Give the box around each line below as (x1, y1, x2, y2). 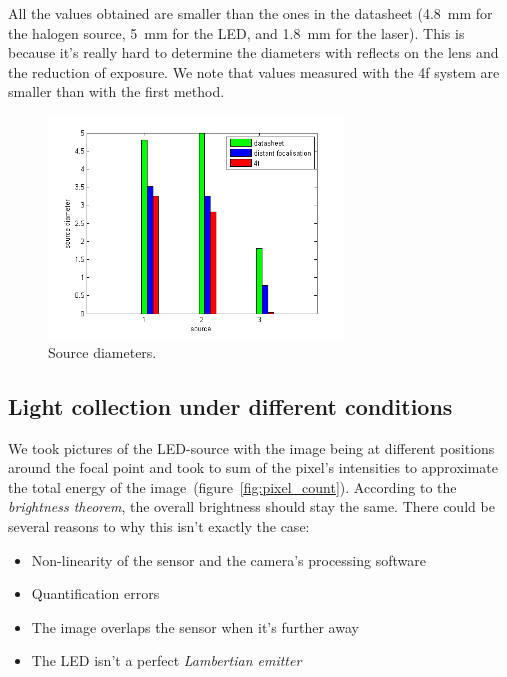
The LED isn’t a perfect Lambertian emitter (31, 650, 302, 671)
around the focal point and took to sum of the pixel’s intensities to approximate (8, 457, 499, 478)
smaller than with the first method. (8, 81, 225, 102)
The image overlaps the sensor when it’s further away (31, 616, 359, 637)
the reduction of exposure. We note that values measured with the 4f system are (8, 61, 500, 82)
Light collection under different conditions (8, 390, 453, 421)
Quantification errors (31, 583, 160, 604)
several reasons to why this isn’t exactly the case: (8, 515, 310, 536)
